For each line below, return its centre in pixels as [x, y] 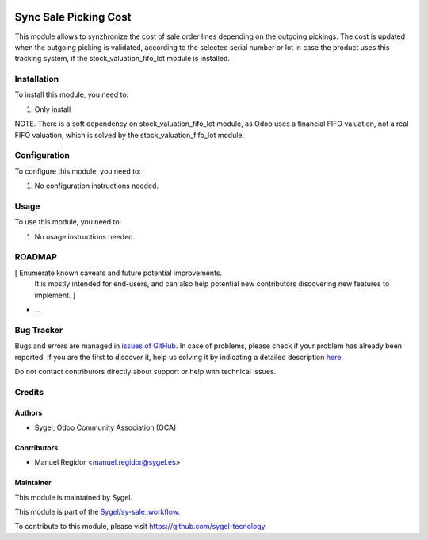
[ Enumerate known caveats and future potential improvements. [118, 273]
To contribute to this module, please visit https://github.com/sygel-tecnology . [141, 527]
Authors [29, 413]
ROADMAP [36, 257]
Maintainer [33, 483]
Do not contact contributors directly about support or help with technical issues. [145, 371]
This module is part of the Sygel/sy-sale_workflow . [97, 512]
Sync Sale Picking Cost [73, 17]
